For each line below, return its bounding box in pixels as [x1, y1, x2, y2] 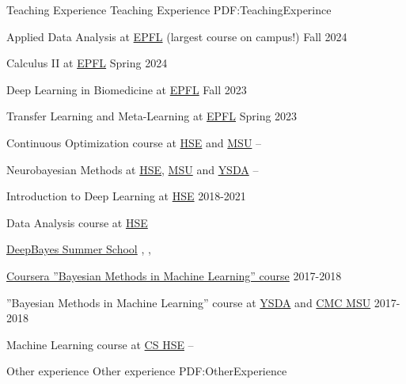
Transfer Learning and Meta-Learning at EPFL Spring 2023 [6, 108, 298, 124]
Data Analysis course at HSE [6, 214, 148, 230]
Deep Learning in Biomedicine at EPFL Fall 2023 [6, 81, 247, 97]
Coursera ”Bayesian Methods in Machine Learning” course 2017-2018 [6, 267, 342, 283]
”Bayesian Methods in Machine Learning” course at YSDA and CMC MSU [6, 294, 371, 310]
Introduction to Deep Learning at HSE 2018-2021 [6, 188, 246, 204]
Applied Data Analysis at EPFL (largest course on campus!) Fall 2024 [6, 28, 347, 44]
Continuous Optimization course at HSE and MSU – [6, 134, 262, 150]
